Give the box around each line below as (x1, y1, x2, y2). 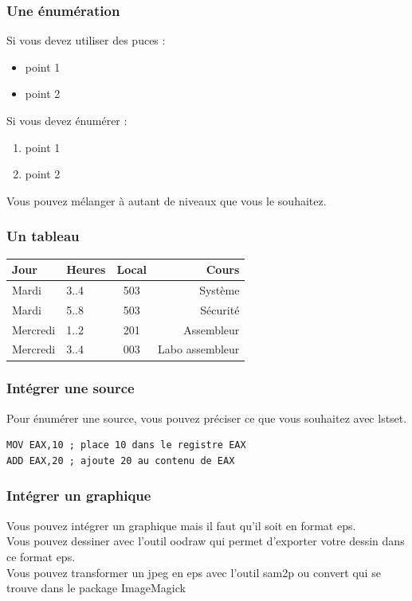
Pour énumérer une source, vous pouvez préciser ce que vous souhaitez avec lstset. (6, 409, 407, 426)
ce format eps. (6, 548, 76, 564)
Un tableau (6, 226, 80, 246)
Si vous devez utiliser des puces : (6, 32, 166, 49)
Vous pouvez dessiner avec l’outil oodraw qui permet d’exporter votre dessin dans (6, 533, 405, 549)
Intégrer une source (6, 378, 135, 398)
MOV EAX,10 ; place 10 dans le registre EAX (6, 439, 246, 451)
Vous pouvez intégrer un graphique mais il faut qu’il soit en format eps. (6, 517, 356, 533)
